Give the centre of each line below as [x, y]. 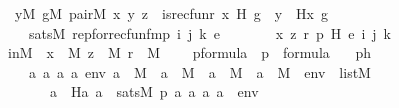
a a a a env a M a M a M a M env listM [199, 71]
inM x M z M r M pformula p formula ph [189, 52]
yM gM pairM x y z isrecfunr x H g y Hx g [171, 13]
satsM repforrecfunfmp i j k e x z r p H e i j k [210, 32]
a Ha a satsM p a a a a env [154, 91]
